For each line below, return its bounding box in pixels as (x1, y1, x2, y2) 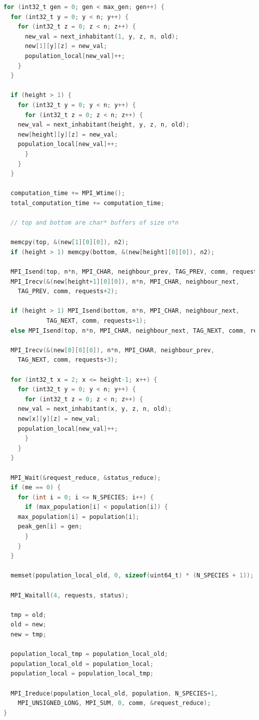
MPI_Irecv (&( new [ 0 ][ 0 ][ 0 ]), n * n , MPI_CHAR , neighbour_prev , (10, 346, 215, 354)
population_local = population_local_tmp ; (10, 670, 154, 677)
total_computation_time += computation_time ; (10, 199, 165, 207)
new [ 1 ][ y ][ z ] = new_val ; (24, 43, 107, 50)
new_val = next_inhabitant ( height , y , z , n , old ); (17, 121, 190, 129)
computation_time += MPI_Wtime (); (10, 190, 125, 197)
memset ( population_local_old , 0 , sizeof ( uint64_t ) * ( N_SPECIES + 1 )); (10, 572, 254, 579)
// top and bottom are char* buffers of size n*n (10, 219, 179, 227)
